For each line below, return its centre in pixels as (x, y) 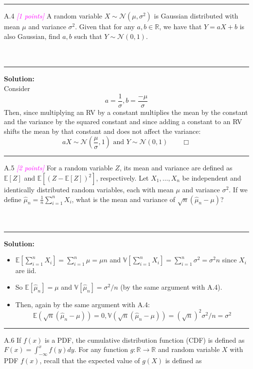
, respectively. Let (122, 178)
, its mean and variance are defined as (176, 168)
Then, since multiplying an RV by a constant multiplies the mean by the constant (126, 112)
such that (88, 36)
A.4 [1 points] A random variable (53, 16)
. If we (238, 189)
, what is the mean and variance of (124, 199)
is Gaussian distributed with (196, 16)
